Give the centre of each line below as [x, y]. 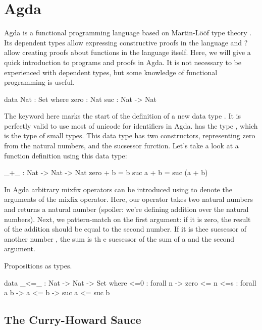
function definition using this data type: [66, 155]
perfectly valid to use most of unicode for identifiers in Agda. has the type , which [131, 125]
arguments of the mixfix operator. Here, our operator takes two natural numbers [128, 199]
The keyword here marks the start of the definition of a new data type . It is [122, 116]
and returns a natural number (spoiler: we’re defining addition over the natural [126, 209]
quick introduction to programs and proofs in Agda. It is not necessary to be [123, 62]
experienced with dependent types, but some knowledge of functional [111, 72]
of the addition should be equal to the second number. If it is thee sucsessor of [125, 229]
